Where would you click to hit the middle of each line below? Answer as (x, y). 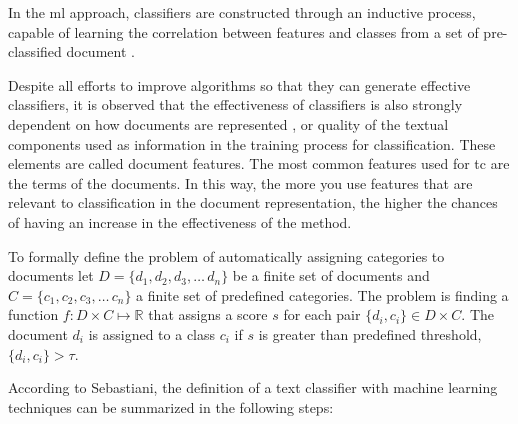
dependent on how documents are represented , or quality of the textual (228, 123)
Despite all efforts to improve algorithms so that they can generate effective (239, 84)
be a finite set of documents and (331, 275)
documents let (51, 275)
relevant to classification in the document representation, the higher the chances (253, 202)
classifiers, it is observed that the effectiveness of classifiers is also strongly (235, 104)
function (33, 314)
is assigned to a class (152, 333)
